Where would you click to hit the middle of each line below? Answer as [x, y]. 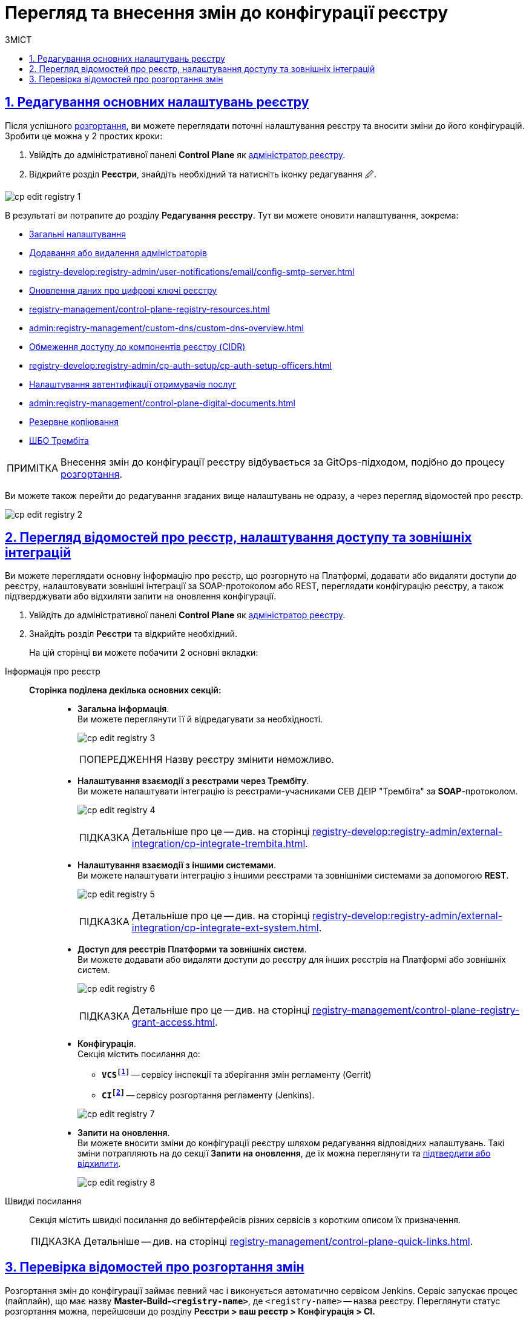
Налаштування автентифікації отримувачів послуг [133, 384]
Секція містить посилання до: [139, 1054]
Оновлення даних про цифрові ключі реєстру [123, 290]
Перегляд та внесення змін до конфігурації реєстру [227, 13]
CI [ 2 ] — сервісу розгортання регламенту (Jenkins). [208, 1094]
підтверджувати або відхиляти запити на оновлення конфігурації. [141, 596]
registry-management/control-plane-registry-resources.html [149, 309]
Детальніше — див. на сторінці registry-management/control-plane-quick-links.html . [278, 1241]
